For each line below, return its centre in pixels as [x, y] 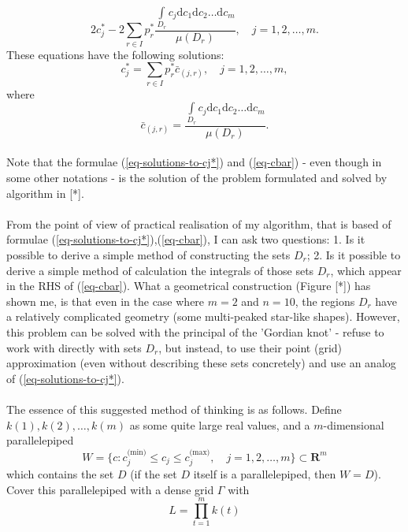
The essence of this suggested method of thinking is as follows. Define [174, 409]
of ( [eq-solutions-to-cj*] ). [65, 378]
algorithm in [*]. [45, 193]
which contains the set [60, 473]
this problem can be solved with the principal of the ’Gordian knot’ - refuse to [195, 331]
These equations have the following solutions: [115, 54]
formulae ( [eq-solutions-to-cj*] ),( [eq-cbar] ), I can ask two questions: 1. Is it [186, 239]
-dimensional [354, 424]
